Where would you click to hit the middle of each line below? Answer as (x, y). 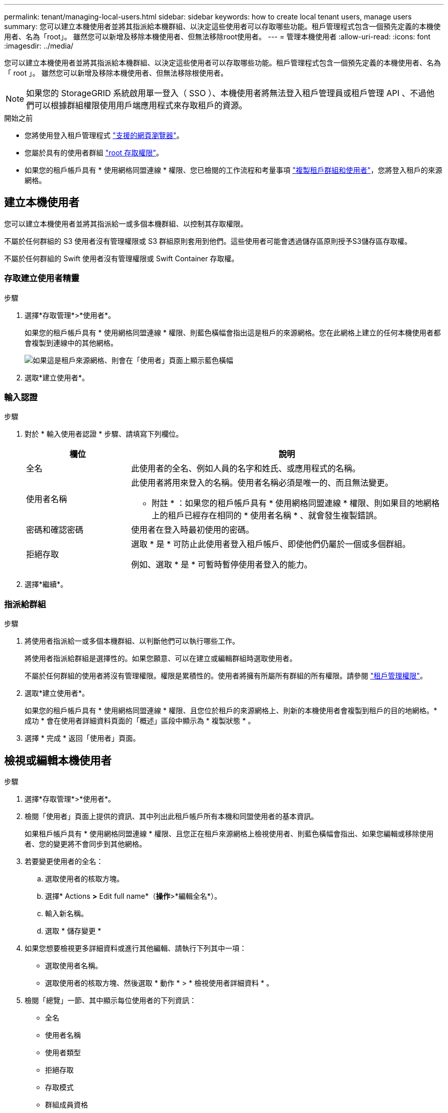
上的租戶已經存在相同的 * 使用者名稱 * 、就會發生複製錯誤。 (267, 516)
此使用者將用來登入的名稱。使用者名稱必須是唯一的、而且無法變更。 (262, 483)
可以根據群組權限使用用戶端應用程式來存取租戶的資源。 (141, 105)
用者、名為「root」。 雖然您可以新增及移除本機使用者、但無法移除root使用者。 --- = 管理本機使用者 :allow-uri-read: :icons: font (217, 37)
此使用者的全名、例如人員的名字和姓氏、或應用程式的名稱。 (246, 469)
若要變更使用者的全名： (64, 861)
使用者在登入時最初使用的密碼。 (193, 530)
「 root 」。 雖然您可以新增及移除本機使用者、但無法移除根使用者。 (116, 73)
